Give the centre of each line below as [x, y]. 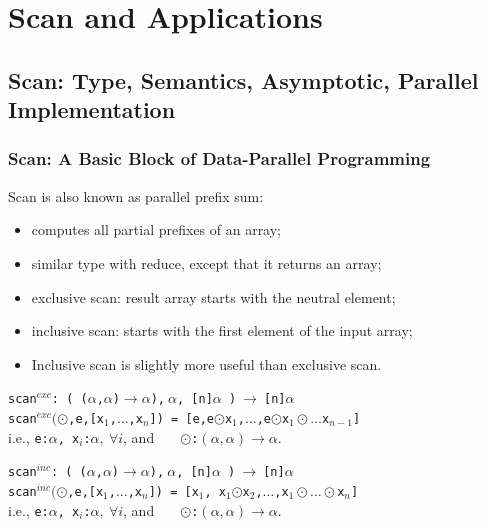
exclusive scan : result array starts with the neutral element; [213, 296]
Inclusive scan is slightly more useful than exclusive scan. [206, 363]
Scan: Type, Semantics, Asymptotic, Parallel [243, 79]
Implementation [92, 109]
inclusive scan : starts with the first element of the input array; [222, 330]
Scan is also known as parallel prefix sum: [136, 195]
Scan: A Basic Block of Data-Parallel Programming [219, 158]
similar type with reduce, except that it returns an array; [206, 262]
